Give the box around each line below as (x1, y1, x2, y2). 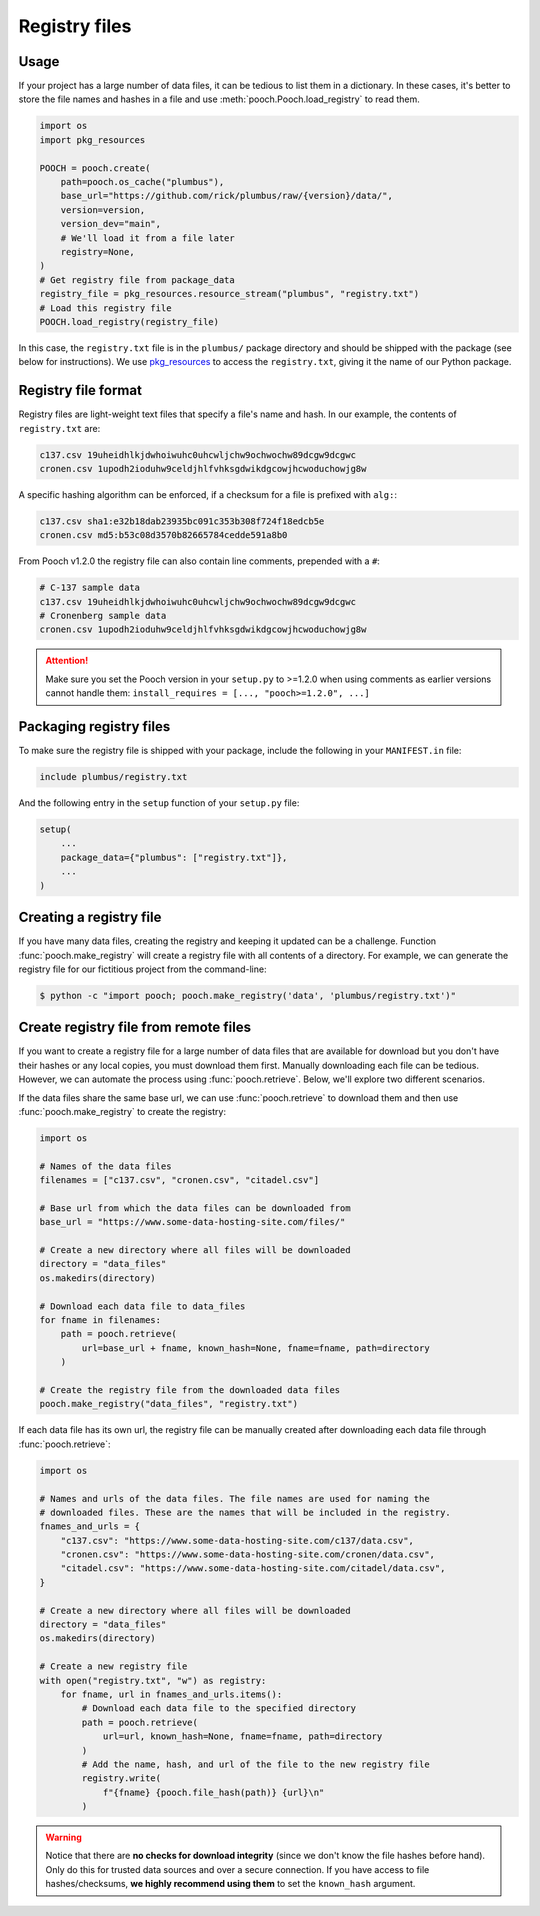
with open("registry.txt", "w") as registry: (39, 1675, 267, 1686)
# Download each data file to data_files (39, 1300, 246, 1312)
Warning (45, 1831, 82, 1844)
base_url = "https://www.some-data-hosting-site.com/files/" (39, 1216, 346, 1228)
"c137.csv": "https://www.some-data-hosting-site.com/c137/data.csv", (60, 1535, 415, 1546)
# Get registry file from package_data (39, 274, 235, 285)
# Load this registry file (39, 302, 172, 314)
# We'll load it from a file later (60, 232, 235, 244)
